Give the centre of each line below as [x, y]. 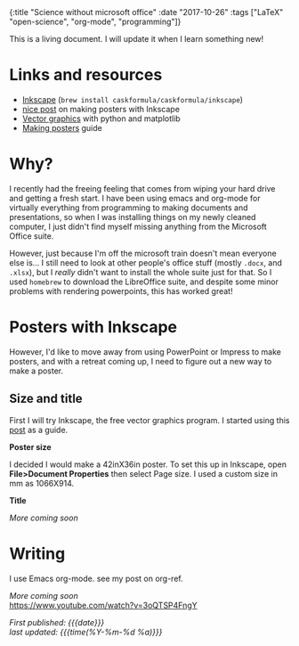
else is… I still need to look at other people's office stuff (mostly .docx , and [146, 262]
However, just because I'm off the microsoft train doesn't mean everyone [143, 253]
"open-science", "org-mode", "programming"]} [95, 21]
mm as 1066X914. [42, 483]
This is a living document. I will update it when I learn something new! [137, 39]
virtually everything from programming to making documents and [129, 208]
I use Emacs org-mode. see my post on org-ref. [97, 578]
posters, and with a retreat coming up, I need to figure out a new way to [141, 361]
